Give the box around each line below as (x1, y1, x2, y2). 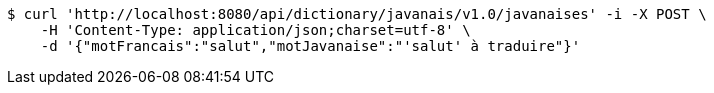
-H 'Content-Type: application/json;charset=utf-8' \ (40, 22, 471, 38)
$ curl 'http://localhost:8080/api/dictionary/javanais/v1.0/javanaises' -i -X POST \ (7, 6, 707, 22)
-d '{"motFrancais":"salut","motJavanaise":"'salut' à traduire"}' (40, 38, 581, 54)
